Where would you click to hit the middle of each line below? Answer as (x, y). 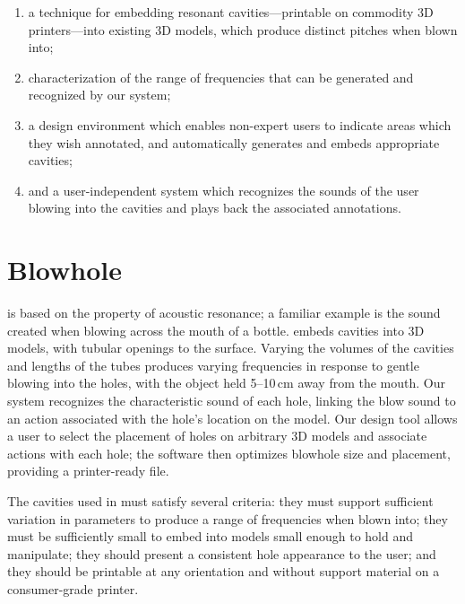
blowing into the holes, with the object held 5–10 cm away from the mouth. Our (226, 383)
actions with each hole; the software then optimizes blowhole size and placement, (229, 453)
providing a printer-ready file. (88, 471)
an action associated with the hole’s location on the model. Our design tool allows (232, 418)
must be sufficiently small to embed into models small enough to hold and (211, 536)
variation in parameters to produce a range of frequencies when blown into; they (228, 518)
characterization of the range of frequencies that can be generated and (221, 77)
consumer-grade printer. (73, 588)
